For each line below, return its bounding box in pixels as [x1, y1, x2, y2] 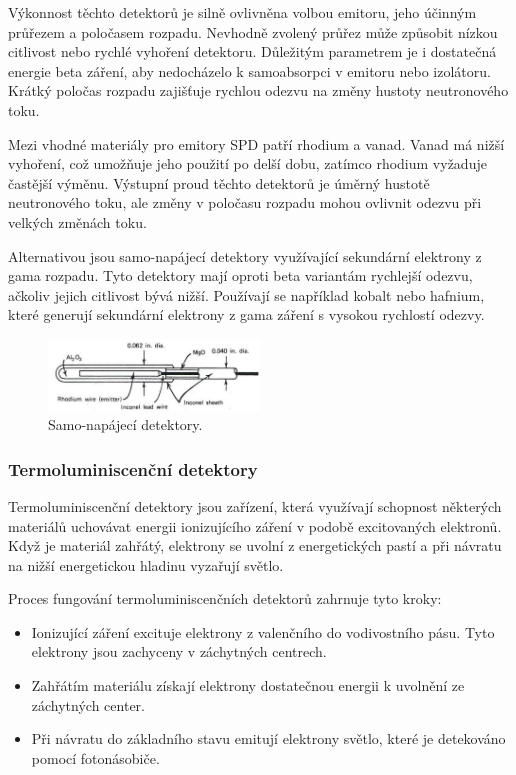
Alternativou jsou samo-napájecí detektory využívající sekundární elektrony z [8, 245, 482, 266]
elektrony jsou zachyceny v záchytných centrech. [31, 641, 327, 662]
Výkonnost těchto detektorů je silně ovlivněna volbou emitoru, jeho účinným [8, 2, 477, 22]
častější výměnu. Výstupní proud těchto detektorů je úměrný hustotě [8, 172, 430, 193]
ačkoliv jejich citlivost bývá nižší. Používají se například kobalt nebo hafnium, [8, 284, 485, 305]
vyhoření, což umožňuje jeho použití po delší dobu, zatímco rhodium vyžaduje [8, 153, 487, 174]
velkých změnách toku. [8, 211, 147, 232]
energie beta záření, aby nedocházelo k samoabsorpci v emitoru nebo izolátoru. [8, 60, 491, 81]
